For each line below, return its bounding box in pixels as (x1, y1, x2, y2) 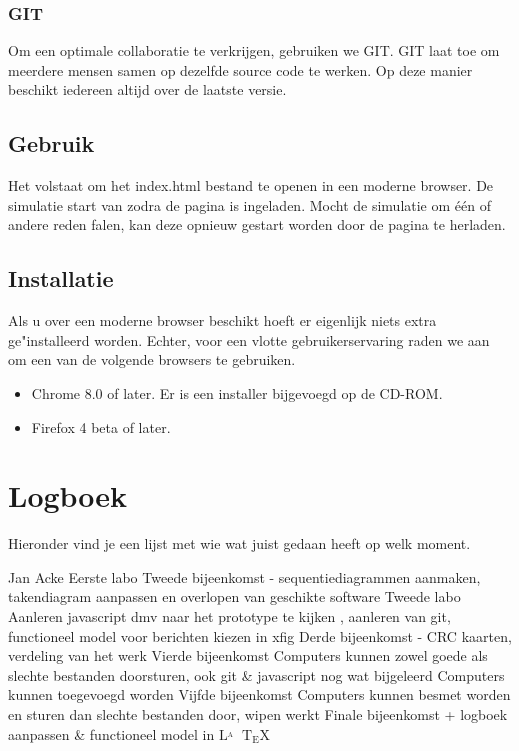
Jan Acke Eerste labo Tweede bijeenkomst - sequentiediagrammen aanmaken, (8, 566, 481, 587)
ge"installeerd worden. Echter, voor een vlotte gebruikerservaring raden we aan (8, 329, 490, 350)
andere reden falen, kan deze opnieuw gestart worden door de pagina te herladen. (8, 214, 506, 235)
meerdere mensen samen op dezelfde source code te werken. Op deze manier (8, 59, 473, 80)
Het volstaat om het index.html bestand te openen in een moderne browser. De (8, 175, 494, 196)
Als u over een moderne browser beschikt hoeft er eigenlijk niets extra (8, 310, 437, 331)
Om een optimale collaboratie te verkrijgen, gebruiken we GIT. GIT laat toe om (8, 40, 500, 61)
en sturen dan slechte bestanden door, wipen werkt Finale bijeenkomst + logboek (8, 704, 508, 725)
